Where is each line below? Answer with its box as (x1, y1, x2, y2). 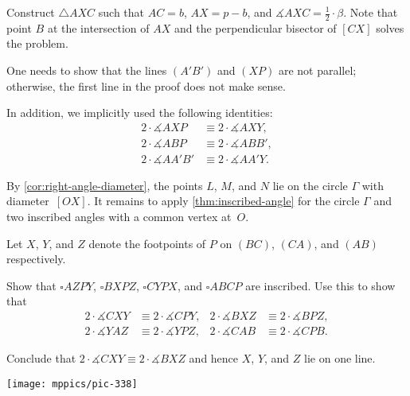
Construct (6, 4, 55, 20)
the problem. (6, 35, 68, 52)
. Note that (343, 4, 398, 20)
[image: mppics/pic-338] (6, 378, 138, 390)
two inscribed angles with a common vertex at (6, 208, 232, 225)
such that (98, 4, 145, 20)
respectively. (6, 250, 66, 267)
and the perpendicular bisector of (174, 19, 337, 36)
